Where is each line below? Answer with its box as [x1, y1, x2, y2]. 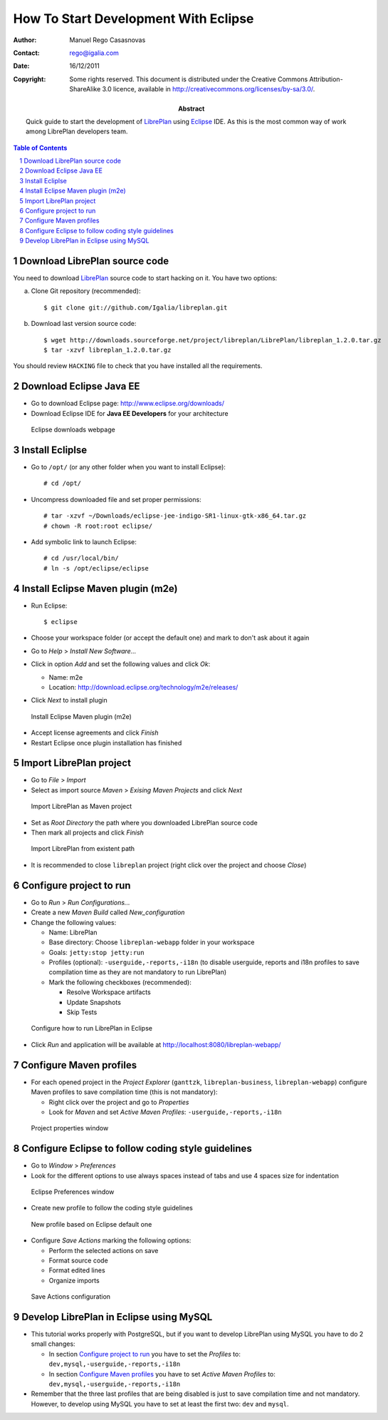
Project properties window [31, 1124, 109, 1133]
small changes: [31, 1339, 75, 1348]
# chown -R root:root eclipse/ [43, 521, 153, 530]
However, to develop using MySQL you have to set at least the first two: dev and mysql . [31, 1399, 289, 1408]
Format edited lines [48, 1266, 106, 1275]
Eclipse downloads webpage [31, 425, 115, 434]
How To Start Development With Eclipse [13, 11, 254, 26]
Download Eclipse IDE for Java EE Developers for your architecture [31, 409, 229, 417]
